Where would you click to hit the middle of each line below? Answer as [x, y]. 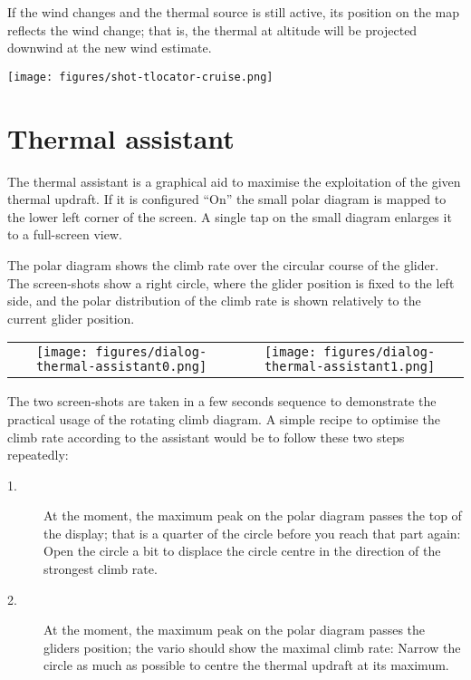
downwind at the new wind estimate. [110, 48]
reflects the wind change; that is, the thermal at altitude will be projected [212, 29]
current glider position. [71, 318]
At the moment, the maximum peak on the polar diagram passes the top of [253, 515]
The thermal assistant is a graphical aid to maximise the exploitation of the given [234, 181]
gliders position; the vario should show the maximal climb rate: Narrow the [252, 647]
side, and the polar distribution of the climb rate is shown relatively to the [214, 301]
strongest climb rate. [101, 569]
